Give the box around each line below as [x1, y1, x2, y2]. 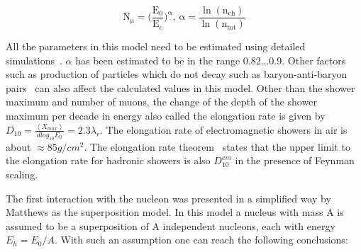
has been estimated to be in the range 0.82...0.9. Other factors [75, 52, 346, 67]
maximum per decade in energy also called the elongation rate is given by [6, 108, 326, 123]
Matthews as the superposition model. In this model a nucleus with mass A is [6, 205, 344, 219]
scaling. [6, 166, 38, 181]
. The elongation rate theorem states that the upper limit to [84, 139, 350, 154]
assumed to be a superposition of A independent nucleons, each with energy [6, 218, 335, 233]
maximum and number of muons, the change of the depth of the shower [6, 94, 317, 109]
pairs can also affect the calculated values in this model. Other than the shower [6, 80, 355, 95]
